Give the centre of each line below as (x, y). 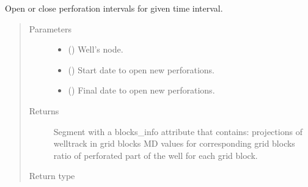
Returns (44, 110)
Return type (52, 176)
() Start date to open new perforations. (141, 69)
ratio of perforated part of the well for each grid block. (156, 155)
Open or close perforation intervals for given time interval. (114, 8)
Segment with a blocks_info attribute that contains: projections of (178, 131)
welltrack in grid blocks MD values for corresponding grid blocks (174, 143)
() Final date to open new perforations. (141, 90)
